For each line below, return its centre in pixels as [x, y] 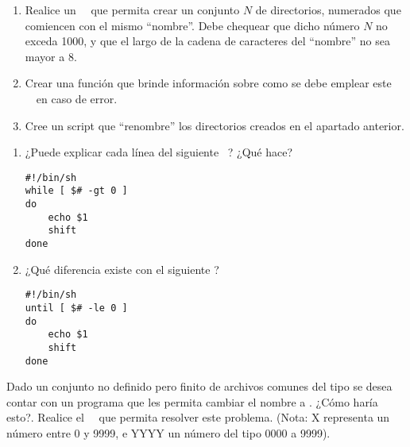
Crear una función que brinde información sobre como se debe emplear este [208, 83]
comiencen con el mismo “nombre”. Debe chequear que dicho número [192, 25]
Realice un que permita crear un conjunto [132, 10]
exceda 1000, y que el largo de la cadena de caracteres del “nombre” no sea [207, 41]
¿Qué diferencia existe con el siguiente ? [122, 269]
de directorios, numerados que [328, 10]
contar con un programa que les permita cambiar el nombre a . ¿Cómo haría [192, 401]
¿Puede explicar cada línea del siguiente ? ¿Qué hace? [159, 152]
